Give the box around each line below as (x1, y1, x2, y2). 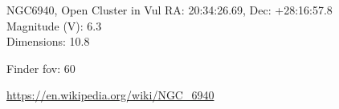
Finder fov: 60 (6, 59, 76, 76)
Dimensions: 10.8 (6, 33, 90, 50)
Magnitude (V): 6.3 (6, 17, 102, 34)
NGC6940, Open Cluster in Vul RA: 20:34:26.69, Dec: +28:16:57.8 (6, 2, 333, 18)
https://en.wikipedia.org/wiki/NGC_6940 (6, 87, 214, 103)
